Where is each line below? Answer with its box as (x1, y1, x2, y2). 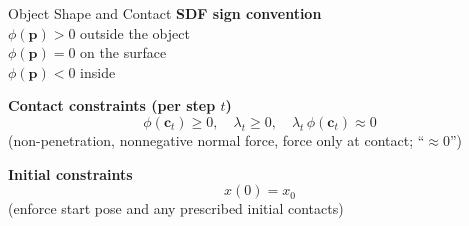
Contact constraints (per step (8, 95, 216, 116)
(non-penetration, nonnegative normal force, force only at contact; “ (8, 129, 425, 150)
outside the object (80, 22, 190, 43)
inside (80, 61, 116, 82)
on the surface (80, 42, 167, 63)
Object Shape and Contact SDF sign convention (8, 3, 322, 23)
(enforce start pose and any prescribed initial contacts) (8, 198, 344, 219)
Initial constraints (8, 163, 133, 184)
